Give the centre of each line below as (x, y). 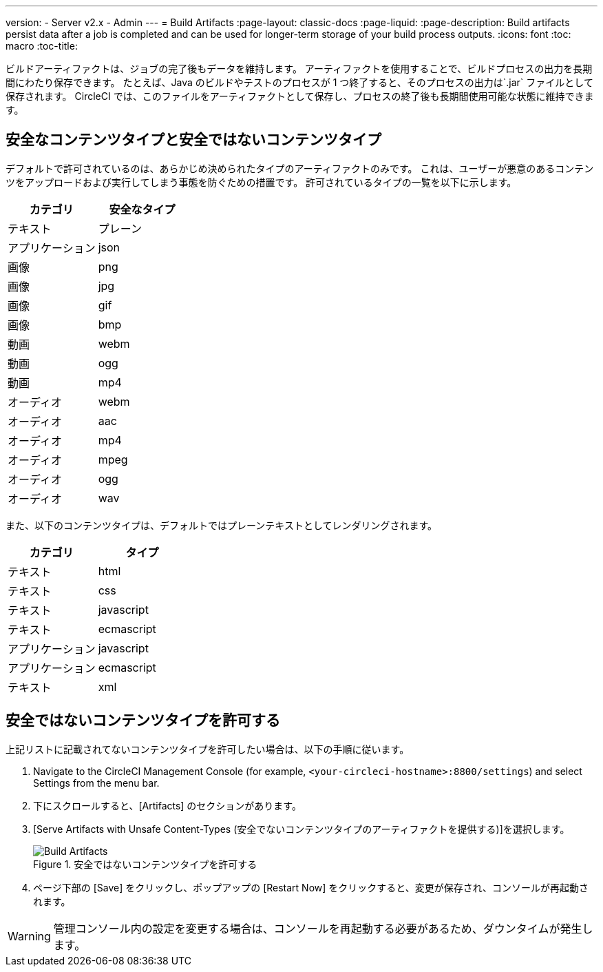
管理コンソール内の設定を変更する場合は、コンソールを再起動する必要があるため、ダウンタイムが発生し (323, 928)
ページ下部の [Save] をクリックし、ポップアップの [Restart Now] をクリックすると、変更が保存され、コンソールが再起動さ (311, 887)
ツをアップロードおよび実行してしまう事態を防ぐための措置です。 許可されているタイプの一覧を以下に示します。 (261, 182)
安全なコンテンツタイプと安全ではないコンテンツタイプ (193, 140)
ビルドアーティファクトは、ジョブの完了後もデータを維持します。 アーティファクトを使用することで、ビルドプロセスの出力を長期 (299, 69)
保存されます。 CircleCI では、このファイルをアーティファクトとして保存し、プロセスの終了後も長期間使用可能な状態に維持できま (300, 96)
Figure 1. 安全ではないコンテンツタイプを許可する (145, 864)
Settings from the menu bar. (96, 783)
